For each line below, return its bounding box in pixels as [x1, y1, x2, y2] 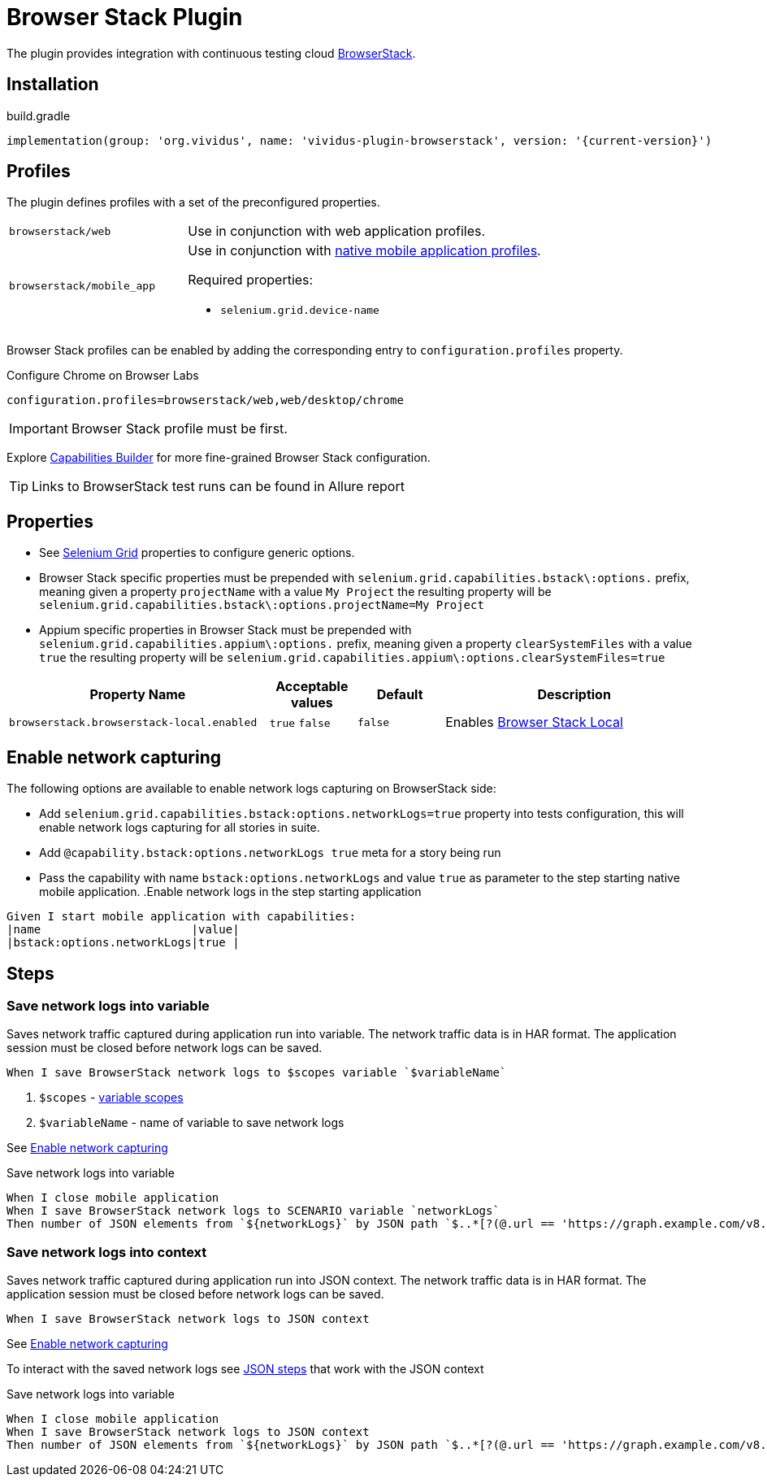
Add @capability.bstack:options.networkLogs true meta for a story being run [39, 846, 501, 860]
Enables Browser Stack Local [445, 714, 623, 731]
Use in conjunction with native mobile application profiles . [188, 242, 541, 259]
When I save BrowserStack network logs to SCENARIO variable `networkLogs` [6, 1204, 500, 1218]
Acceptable [275, 678, 349, 695]
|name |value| [6, 923, 240, 937]
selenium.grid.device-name [220, 304, 379, 317]
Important [9, 420, 68, 437]
